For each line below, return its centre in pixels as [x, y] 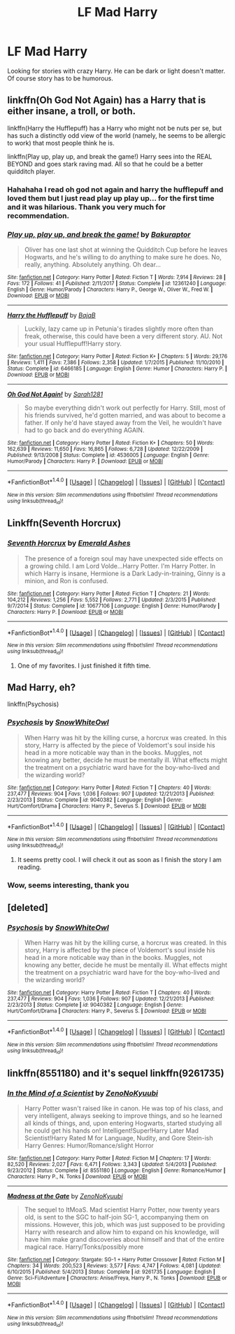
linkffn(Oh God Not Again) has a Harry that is [107, 100]
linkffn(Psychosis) [33, 704]
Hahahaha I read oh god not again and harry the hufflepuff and [115, 189]
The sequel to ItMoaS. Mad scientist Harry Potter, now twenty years [122, 1210]
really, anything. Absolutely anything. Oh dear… [92, 264]
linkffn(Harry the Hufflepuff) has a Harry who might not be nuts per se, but [115, 128]
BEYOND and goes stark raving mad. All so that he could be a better [105, 164]
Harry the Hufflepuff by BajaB [51, 315]
